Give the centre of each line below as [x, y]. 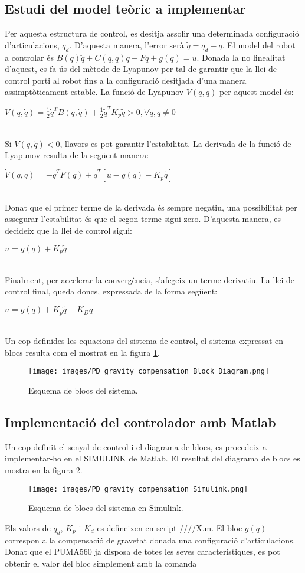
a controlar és [29, 57]
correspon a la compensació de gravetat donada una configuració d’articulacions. [150, 540]
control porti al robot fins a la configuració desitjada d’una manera [126, 80]
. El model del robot [259, 45]
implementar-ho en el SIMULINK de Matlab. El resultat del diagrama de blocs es [152, 458]
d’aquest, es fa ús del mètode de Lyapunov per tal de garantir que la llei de [141, 69]
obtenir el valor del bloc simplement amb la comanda [101, 563]
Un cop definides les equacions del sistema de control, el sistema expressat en [144, 341]
